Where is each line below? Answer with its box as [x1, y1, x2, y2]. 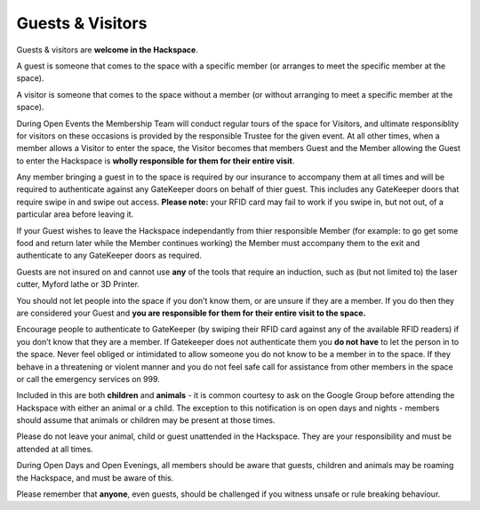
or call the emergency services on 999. [16, 373, 160, 384]
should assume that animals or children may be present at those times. [16, 415, 276, 426]
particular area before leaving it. [16, 209, 134, 219]
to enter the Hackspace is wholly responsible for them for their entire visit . [16, 155, 295, 166]
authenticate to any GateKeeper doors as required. [16, 250, 202, 261]
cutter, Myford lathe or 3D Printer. [16, 279, 140, 290]
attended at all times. [16, 443, 93, 454]
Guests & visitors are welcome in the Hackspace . [16, 44, 199, 55]
